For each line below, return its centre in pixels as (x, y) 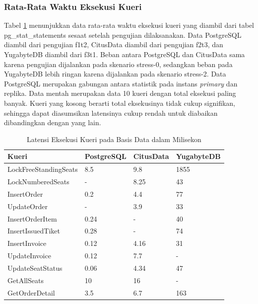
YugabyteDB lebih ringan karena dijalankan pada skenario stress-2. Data (115, 74)
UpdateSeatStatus (35, 267)
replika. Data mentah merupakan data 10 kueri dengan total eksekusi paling (120, 93)
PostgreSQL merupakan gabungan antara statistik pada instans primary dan (121, 83)
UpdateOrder (28, 206)
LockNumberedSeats (38, 182)
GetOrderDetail (31, 292)
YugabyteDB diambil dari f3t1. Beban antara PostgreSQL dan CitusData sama (125, 54)
